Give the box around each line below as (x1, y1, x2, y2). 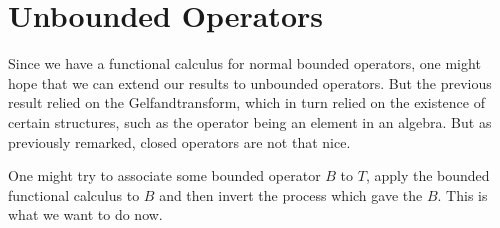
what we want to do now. (8, 204, 163, 225)
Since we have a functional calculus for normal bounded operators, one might (8, 53, 481, 74)
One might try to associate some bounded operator (8, 165, 321, 186)
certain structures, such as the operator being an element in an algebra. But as (8, 111, 492, 132)
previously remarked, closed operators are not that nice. (8, 131, 351, 152)
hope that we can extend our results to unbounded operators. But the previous (8, 72, 492, 93)
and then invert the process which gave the (159, 184, 423, 205)
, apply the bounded (365, 165, 490, 186)
